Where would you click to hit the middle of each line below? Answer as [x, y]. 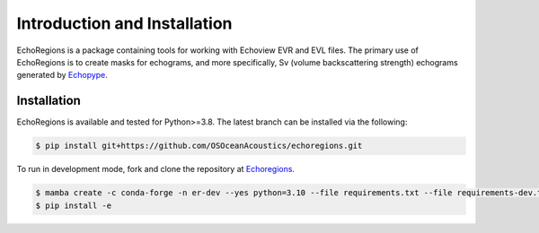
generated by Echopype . [62, 75]
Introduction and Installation [124, 23]
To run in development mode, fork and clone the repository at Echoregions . [156, 169]
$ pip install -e [74, 205]
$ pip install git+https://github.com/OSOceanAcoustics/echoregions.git [199, 146]
